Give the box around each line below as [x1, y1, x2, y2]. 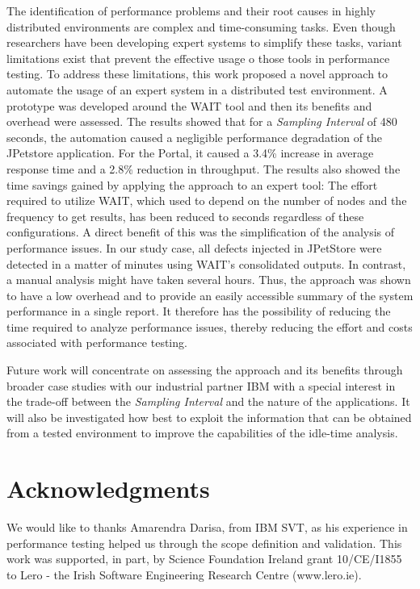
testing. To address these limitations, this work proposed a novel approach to [6, 65, 388, 82]
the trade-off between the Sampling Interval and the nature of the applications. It [6, 393, 410, 410]
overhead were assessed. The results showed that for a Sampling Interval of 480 [6, 113, 397, 130]
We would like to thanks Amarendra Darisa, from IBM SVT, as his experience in [6, 519, 408, 536]
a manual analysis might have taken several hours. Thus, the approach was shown [6, 271, 411, 288]
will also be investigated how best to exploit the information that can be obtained [6, 408, 412, 425]
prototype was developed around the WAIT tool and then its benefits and [6, 97, 372, 114]
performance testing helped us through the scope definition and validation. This [6, 534, 402, 551]
